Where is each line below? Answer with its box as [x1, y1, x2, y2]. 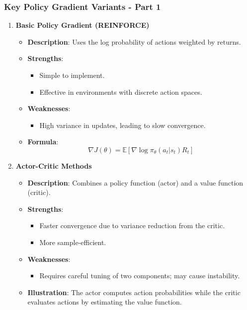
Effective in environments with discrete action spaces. [39, 86, 202, 97]
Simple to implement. [39, 70, 105, 80]
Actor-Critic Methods [15, 160, 92, 171]
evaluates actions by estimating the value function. [27, 297, 182, 307]
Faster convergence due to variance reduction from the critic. [39, 220, 225, 231]
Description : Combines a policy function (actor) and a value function [27, 177, 244, 187]
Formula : [27, 136, 59, 147]
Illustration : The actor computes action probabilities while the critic [27, 287, 241, 297]
